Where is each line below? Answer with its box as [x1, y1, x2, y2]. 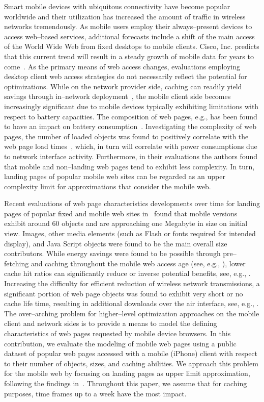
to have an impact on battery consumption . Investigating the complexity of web [4, 121, 257, 132]
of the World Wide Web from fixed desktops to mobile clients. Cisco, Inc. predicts [4, 41, 259, 52]
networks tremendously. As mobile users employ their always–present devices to [4, 21, 252, 32]
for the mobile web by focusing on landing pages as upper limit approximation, [4, 368, 250, 379]
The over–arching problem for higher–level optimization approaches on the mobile [4, 308, 259, 318]
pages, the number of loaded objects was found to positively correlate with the [4, 131, 249, 141]
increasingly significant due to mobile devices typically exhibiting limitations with [4, 100, 259, 111]
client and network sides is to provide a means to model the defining [4, 318, 217, 329]
